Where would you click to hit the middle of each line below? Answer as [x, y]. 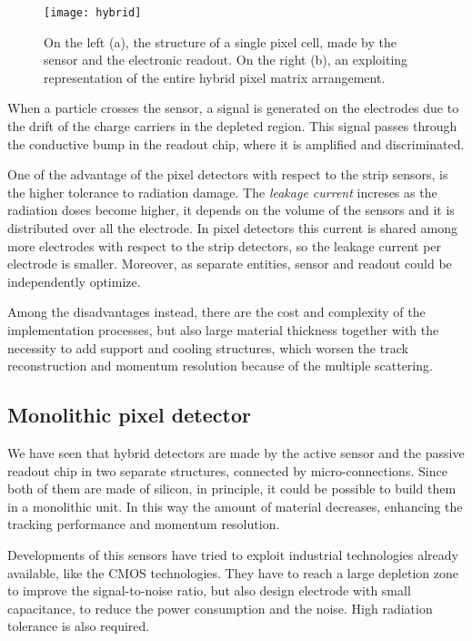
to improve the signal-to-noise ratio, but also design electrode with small [209, 590]
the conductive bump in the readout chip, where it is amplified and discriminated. [236, 143]
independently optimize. [74, 281]
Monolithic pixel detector [129, 415]
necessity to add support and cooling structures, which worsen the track [208, 347]
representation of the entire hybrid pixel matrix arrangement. [215, 77]
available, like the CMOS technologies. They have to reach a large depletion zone [233, 572]
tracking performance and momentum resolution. [144, 524]
